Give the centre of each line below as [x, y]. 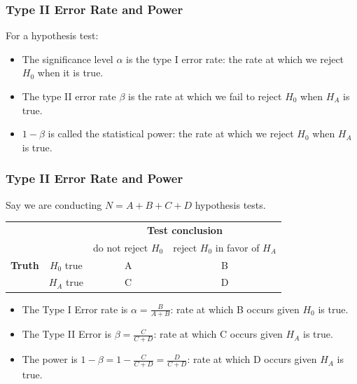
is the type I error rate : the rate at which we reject [235, 59]
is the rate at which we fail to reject [205, 96]
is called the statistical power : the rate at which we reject [171, 133]
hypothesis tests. [230, 204]
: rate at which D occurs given [252, 359]
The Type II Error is [66, 334]
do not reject [121, 247]
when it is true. [70, 73]
